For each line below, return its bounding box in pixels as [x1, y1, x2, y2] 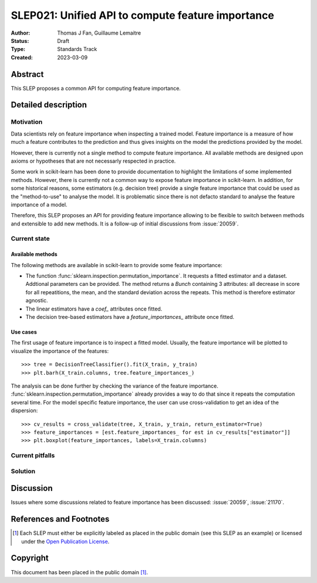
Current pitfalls [11, 451, 55, 460]
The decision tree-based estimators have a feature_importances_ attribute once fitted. [25, 313, 235, 320]
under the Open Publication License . [21, 538, 110, 545]
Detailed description [11, 100, 87, 110]
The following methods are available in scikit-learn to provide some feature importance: [11, 261, 222, 268]
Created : [11, 53, 33, 61]
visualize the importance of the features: [11, 347, 109, 355]
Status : [11, 37, 29, 44]
